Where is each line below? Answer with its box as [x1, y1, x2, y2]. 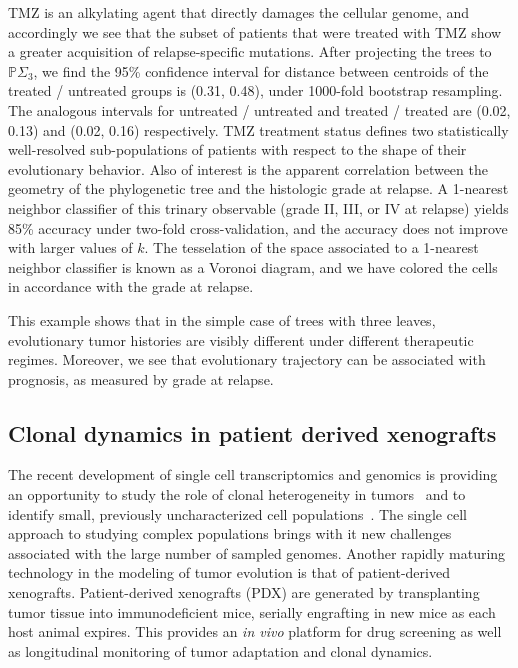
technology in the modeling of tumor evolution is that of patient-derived [8, 562, 450, 583]
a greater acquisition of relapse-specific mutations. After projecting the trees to [8, 41, 492, 62]
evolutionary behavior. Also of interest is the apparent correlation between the [8, 158, 488, 179]
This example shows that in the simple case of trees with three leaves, [8, 309, 436, 330]
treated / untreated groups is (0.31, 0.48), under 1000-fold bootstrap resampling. [8, 80, 503, 101]
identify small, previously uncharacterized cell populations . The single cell [8, 503, 467, 524]
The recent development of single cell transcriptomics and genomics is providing [8, 464, 498, 485]
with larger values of [8, 237, 133, 258]
